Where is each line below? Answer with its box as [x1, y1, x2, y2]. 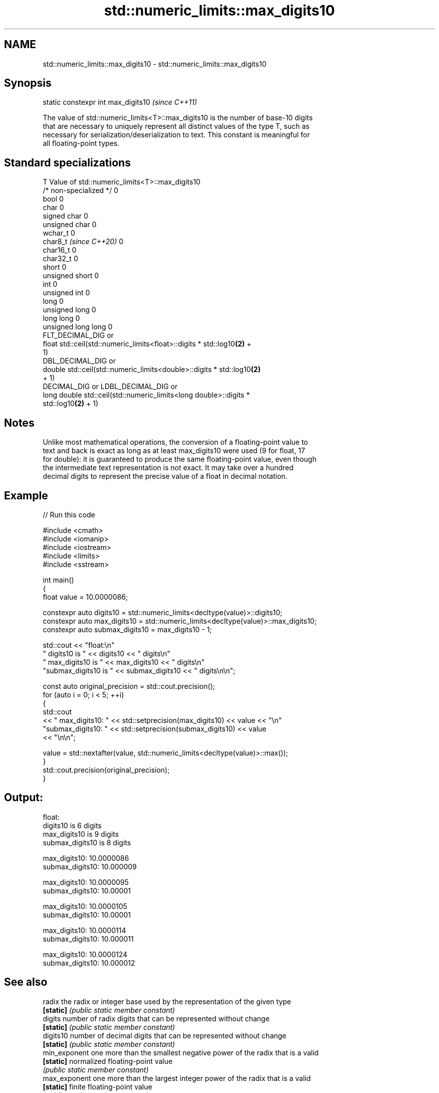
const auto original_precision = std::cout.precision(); [43, 681, 215, 690]
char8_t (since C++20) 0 [43, 237, 124, 246]
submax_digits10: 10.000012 [43, 958, 135, 967]
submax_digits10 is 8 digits [43, 838, 131, 847]
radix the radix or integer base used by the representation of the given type [43, 997, 291, 1006]
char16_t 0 [43, 246, 77, 255]
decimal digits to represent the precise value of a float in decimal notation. [43, 472, 288, 481]
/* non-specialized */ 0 [43, 186, 118, 195]
